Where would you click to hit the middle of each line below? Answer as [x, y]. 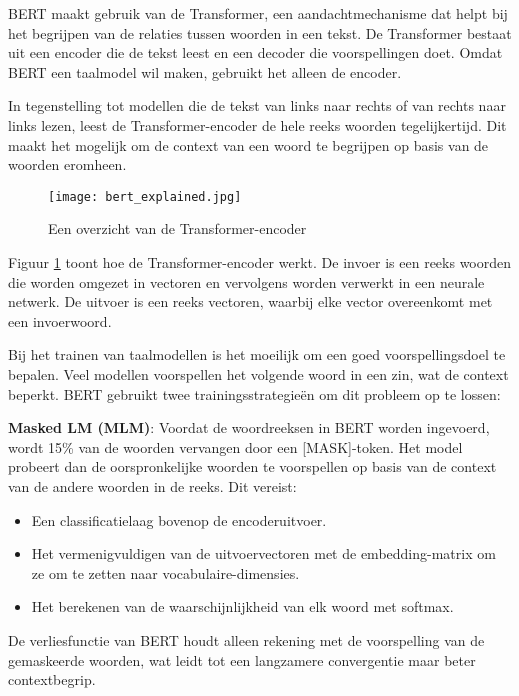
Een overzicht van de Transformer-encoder [177, 228]
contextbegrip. [52, 679]
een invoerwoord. [60, 320]
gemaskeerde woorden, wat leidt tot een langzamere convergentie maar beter [242, 659]
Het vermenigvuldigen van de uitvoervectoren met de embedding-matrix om [263, 553]
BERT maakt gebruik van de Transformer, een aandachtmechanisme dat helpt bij [258, 13]
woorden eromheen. [67, 164]
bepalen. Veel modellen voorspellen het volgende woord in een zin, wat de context [258, 373]
